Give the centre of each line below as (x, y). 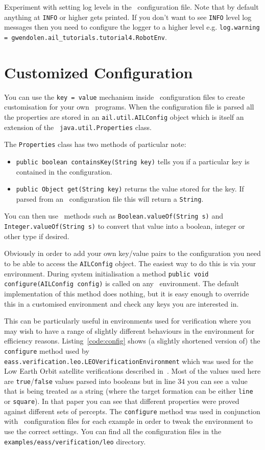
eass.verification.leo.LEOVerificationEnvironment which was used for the (129, 361)
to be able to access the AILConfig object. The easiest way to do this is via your (130, 263)
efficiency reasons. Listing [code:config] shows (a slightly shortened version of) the (132, 341)
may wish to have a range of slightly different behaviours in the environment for (129, 330)
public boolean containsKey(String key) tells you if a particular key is (133, 161)
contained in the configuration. (64, 171)
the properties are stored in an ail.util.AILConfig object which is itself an (124, 116)
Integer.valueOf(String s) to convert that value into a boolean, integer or (125, 226)
